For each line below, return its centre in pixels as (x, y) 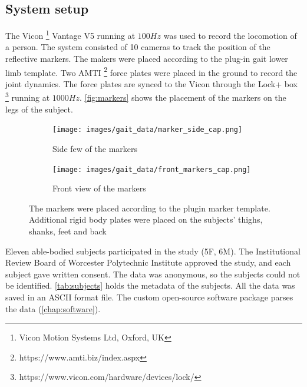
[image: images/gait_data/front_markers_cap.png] (152, 169)
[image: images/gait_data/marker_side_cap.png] (148, 130)
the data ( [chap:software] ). (53, 308)
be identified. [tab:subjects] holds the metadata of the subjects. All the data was (150, 285)
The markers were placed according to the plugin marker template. (150, 208)
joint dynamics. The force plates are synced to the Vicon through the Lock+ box (151, 83)
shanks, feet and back (68, 231)
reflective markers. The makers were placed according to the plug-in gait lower (147, 59)
